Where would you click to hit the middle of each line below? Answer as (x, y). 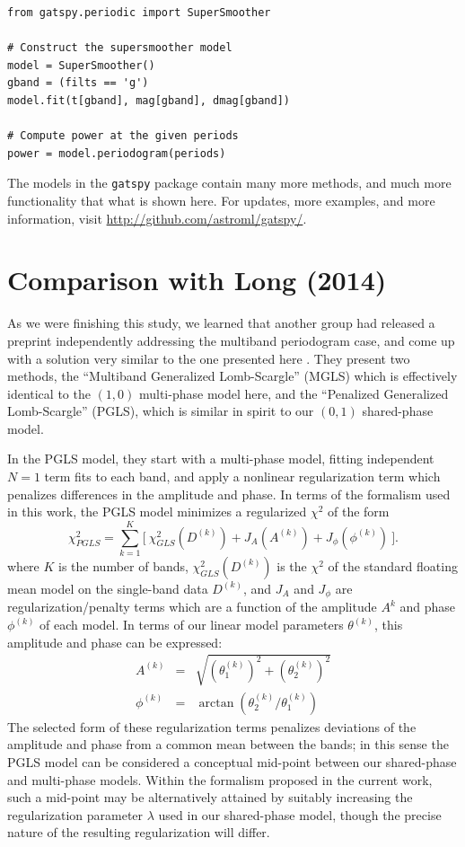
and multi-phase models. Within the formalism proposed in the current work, (220, 779)
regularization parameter (75, 814)
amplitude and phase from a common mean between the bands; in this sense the (228, 744)
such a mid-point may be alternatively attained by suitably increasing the (210, 797)
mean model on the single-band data (108, 588)
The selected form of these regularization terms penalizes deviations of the (212, 726)
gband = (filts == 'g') (78, 83)
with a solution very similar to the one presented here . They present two (209, 358)
